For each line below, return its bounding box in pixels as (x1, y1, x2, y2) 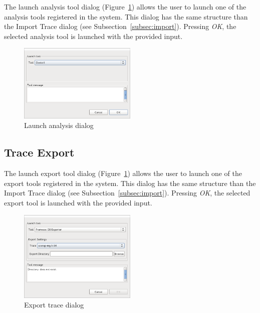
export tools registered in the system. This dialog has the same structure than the (4, 177, 256, 188)
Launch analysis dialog (24, 120, 94, 130)
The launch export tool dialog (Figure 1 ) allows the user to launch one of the (4, 168, 242, 178)
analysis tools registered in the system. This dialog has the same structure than (4, 11, 248, 21)
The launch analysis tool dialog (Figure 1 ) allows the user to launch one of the (4, 1, 246, 11)
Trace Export (4, 144, 75, 160)
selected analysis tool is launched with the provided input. (4, 30, 183, 41)
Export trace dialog (24, 299, 84, 310)
